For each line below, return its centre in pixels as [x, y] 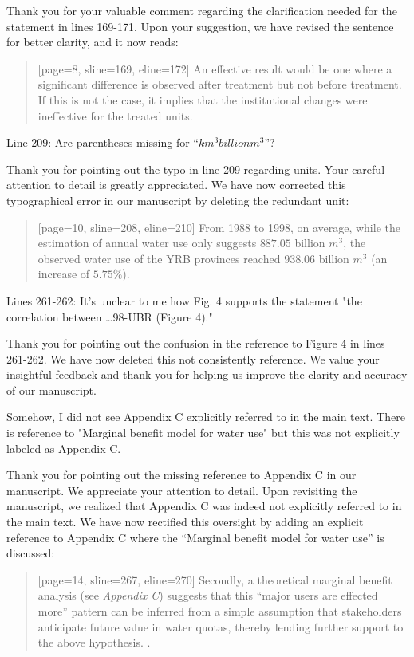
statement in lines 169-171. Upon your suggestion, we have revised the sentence [200, 26]
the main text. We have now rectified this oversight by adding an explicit [185, 522]
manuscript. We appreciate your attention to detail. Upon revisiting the [182, 490]
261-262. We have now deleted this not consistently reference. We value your [193, 358]
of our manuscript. [51, 389]
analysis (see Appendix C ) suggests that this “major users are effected [208, 595]
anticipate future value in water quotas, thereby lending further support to [221, 626]
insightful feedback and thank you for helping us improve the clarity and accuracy [207, 374]
